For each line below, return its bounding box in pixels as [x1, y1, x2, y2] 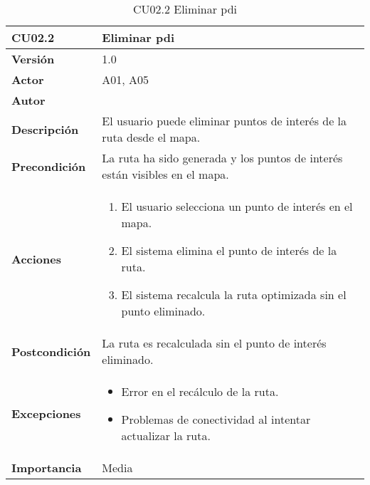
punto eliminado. [121, 303, 206, 319]
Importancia [11, 459, 82, 476]
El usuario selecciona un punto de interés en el [121, 198, 353, 214]
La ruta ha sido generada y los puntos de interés [102, 150, 343, 166]
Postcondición [11, 343, 91, 360]
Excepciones [11, 405, 81, 422]
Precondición [11, 157, 86, 174]
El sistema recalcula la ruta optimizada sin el [121, 286, 347, 303]
